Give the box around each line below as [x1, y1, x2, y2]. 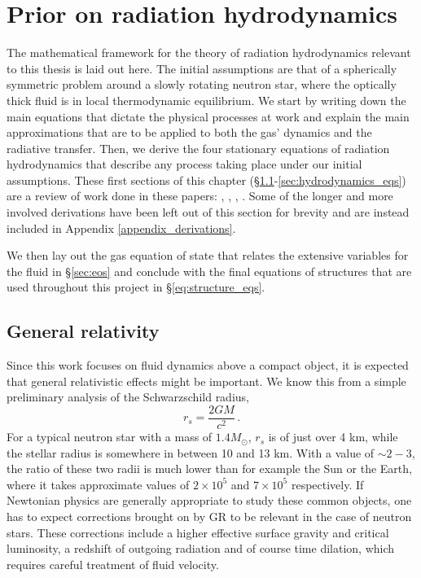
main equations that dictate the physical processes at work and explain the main [7, 107, 410, 125]
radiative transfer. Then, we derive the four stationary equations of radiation [7, 139, 390, 156]
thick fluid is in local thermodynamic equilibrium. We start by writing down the [7, 91, 406, 108]
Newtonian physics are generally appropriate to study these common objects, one [7, 492, 412, 509]
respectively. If [291, 475, 364, 493]
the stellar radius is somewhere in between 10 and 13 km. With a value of [7, 444, 375, 461]
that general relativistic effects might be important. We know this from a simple [7, 372, 406, 389]
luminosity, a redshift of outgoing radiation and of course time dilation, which [7, 540, 395, 557]
